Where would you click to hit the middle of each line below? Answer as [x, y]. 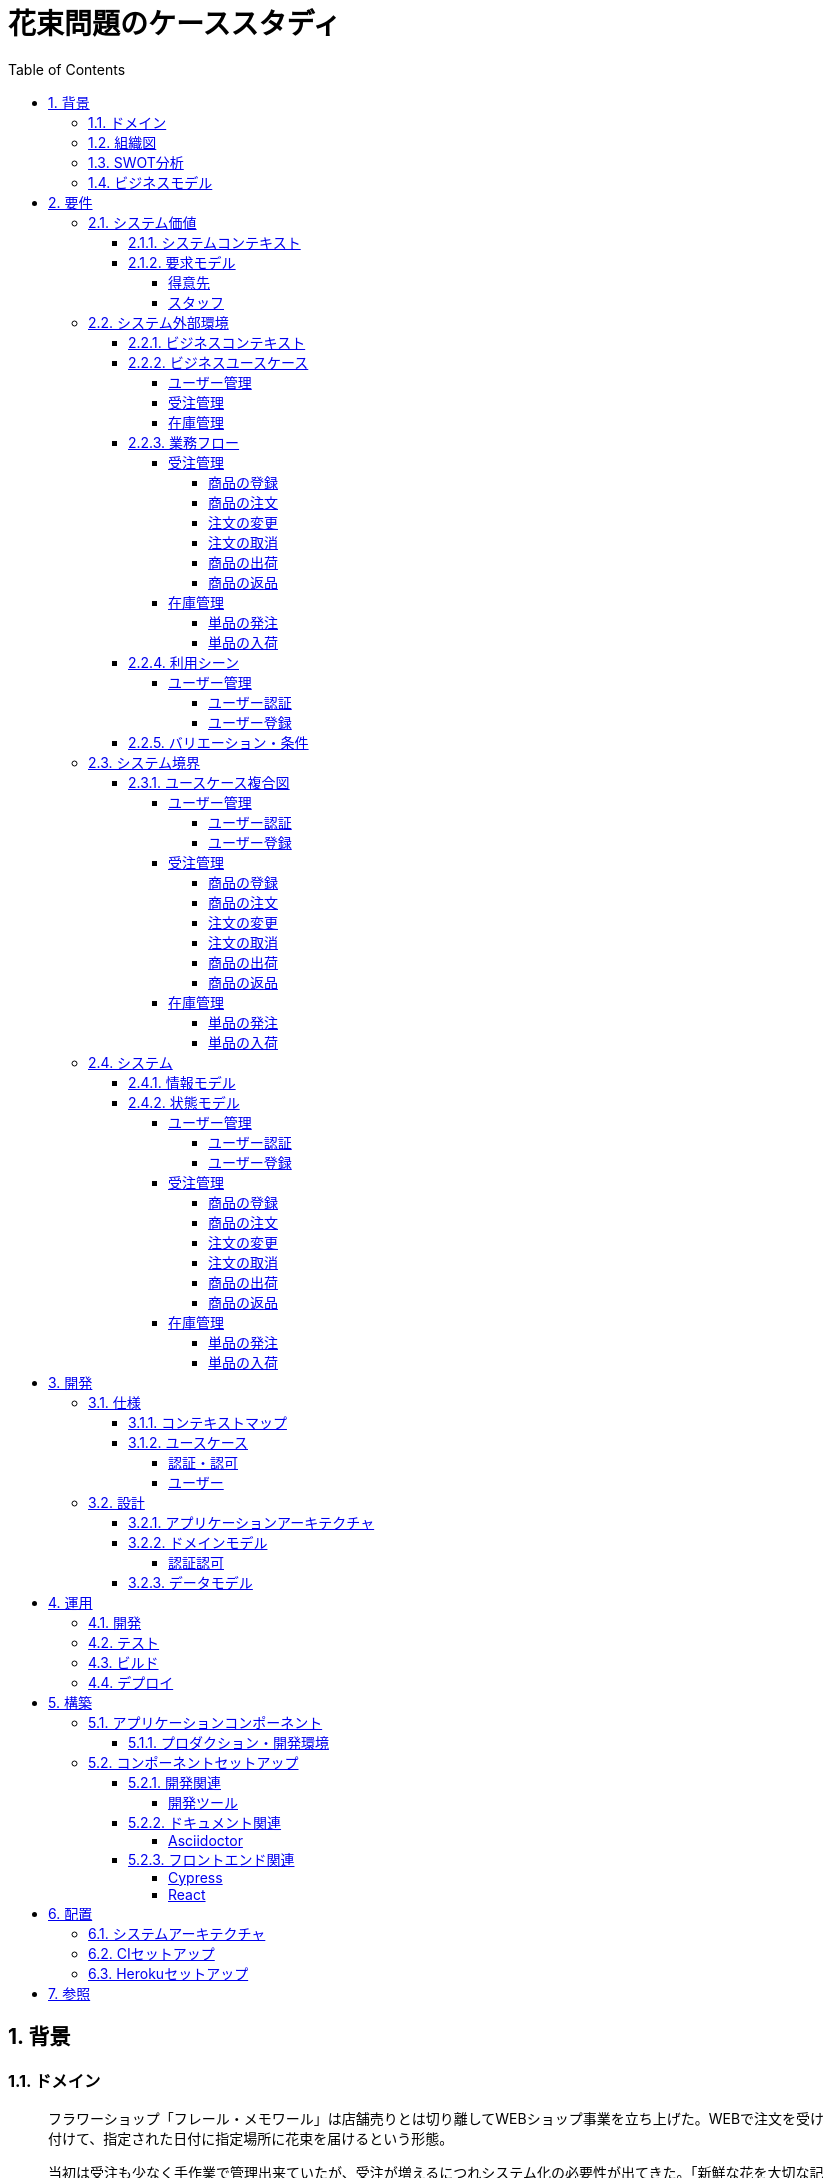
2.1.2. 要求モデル [182, 262]
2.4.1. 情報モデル [182, 1082]
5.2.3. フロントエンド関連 [211, 1859]
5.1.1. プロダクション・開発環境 [228, 1742]
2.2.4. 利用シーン [183, 662]
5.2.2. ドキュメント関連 [205, 1822]
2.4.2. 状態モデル [184, 1102]
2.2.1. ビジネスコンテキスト [217, 342]
